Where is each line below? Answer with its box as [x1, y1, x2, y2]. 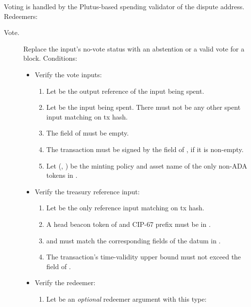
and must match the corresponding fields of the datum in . [46, 235, 221, 245]
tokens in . [46, 170, 78, 180]
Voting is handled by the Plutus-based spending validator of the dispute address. [4, 1, 245, 11]
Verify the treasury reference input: [34, 186, 140, 196]
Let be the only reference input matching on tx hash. [46, 203, 204, 213]
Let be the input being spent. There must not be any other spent [46, 102, 241, 112]
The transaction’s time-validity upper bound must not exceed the [46, 252, 241, 262]
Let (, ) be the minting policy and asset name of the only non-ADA [46, 160, 248, 171]
